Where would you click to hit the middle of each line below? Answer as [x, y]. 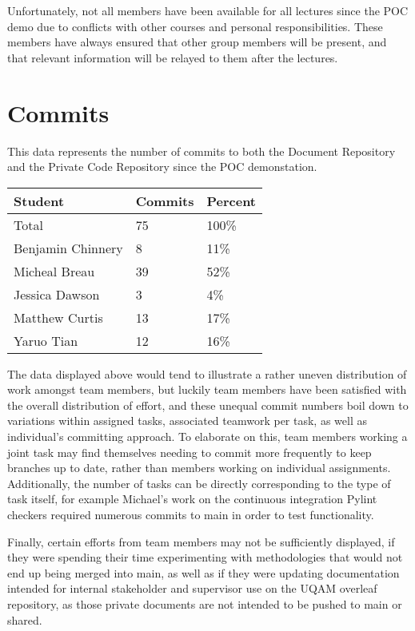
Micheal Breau [54, 271]
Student [39, 200]
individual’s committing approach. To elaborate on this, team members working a [207, 437]
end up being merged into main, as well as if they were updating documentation [204, 572]
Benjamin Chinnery [68, 248]
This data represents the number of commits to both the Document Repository [202, 151]
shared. [25, 619]
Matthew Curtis [58, 317]
